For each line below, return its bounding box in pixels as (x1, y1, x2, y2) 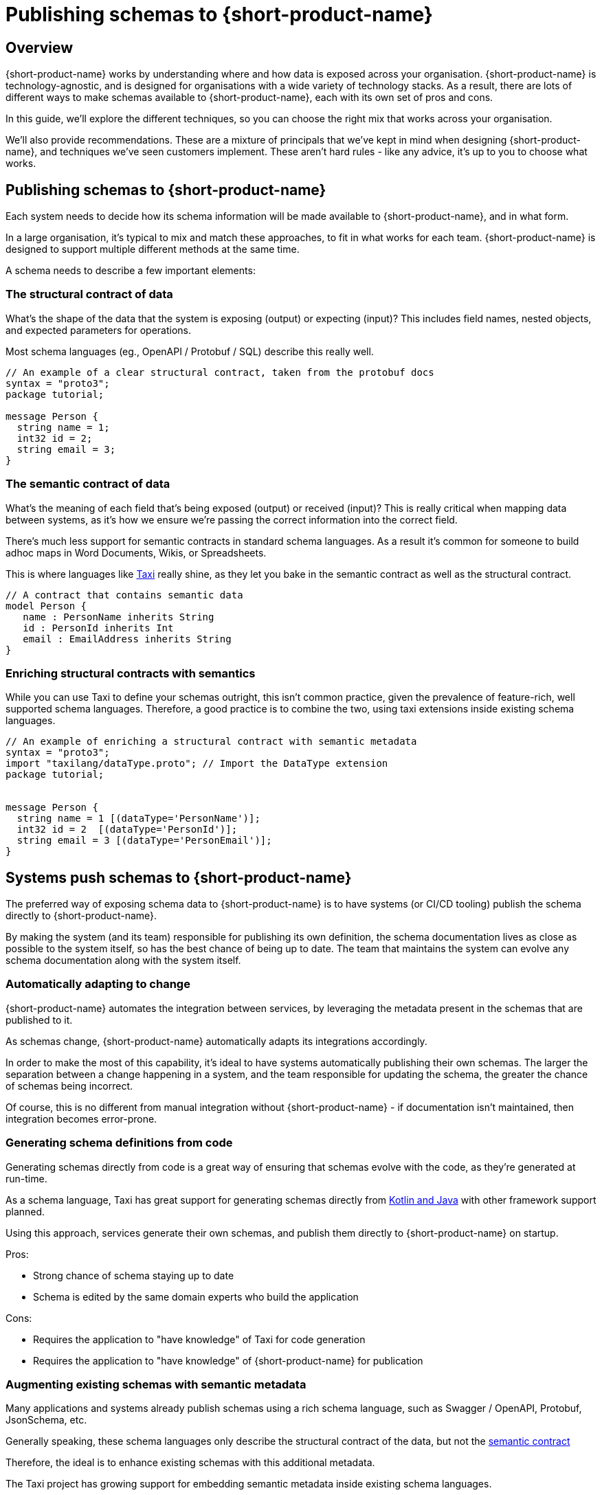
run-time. (5, 1172, 47, 1184)
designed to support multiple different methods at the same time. (5, 243, 300, 256)
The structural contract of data (5, 287, 173, 302)
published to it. (5, 1013, 73, 1026)
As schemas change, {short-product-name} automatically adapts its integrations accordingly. (5, 1035, 427, 1047)
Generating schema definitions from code (5, 1136, 233, 1150)
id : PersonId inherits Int (23, 622, 174, 633)
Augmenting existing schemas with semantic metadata (5, 1377, 306, 1391)
